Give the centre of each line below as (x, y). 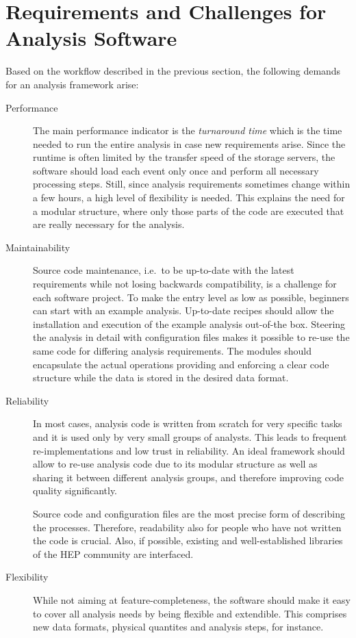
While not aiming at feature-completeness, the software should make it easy (192, 599)
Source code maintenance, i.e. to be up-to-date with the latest (164, 270)
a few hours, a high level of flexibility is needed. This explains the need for (189, 197)
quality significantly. (75, 490)
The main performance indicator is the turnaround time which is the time (188, 130)
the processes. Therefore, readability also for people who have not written (187, 527)
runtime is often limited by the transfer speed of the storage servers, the (184, 157)
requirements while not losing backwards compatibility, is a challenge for (185, 284)
